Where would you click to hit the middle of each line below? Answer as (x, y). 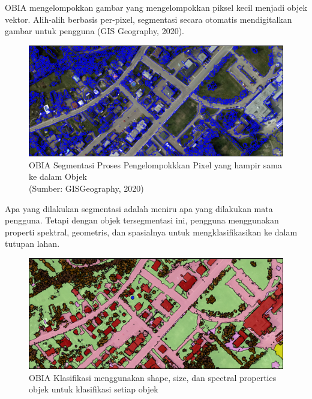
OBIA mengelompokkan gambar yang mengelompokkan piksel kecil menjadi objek (156, 7)
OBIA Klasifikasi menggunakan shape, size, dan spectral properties (153, 377)
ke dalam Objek (58, 176)
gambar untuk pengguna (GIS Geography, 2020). (94, 31)
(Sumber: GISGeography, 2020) (86, 188)
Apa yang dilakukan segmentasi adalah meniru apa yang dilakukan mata (139, 208)
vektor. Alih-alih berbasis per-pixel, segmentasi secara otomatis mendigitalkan (148, 19)
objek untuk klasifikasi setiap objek (94, 389)
